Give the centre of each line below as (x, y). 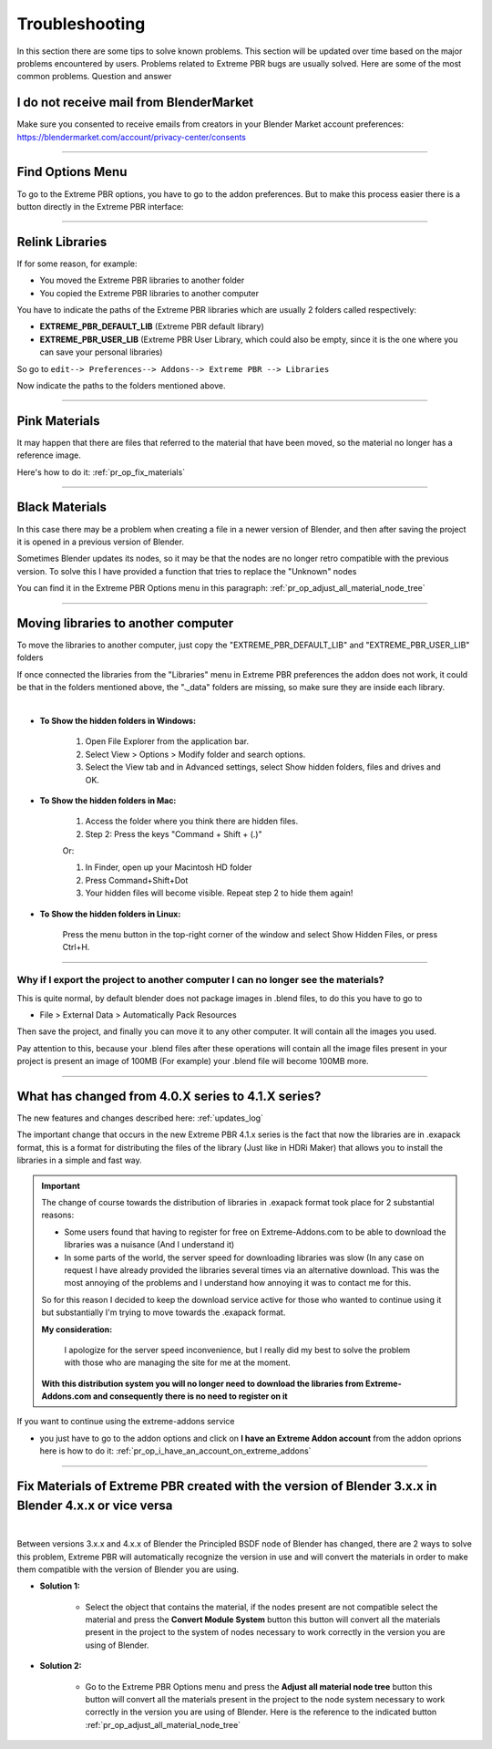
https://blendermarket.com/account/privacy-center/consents (131, 137)
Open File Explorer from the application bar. (167, 741)
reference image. (49, 455)
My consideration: (77, 1329)
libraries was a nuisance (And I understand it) (149, 1245)
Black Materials (62, 507)
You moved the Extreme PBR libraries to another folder (142, 280)
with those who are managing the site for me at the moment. (177, 1362)
